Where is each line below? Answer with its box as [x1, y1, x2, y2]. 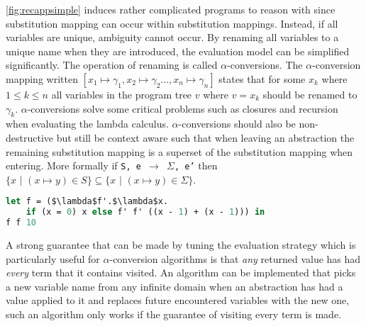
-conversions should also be [178, 116, 296, 131]
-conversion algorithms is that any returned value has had [109, 251, 361, 266]
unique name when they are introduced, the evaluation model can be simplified [6, 43, 350, 58]
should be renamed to [262, 86, 357, 101]
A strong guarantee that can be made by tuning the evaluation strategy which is [6, 237, 356, 252]
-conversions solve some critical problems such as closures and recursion [27, 101, 338, 116]
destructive [6, 130, 54, 145]
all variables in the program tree [51, 86, 192, 101]
